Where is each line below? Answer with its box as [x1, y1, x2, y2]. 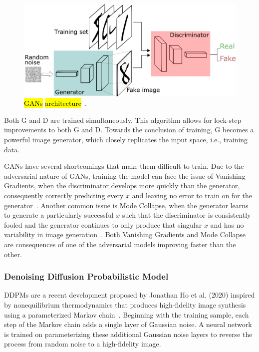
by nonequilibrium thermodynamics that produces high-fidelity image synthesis [4, 299, 246, 310]
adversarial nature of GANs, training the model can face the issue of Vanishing [4, 170, 246, 181]
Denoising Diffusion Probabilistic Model [4, 270, 169, 283]
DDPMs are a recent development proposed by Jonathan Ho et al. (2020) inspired [4, 290, 255, 300]
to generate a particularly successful [4, 210, 114, 220]
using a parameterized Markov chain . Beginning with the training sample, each [4, 309, 249, 320]
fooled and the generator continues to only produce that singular [4, 219, 202, 230]
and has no [210, 219, 244, 230]
